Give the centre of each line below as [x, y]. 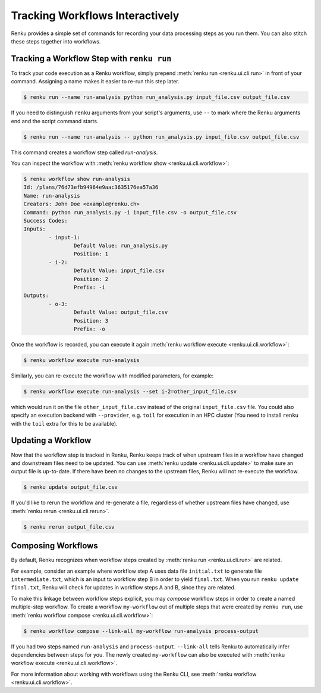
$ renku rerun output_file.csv [69, 527]
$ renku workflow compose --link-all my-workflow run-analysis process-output [141, 631]
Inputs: [34, 229]
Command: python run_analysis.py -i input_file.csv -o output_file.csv [130, 212]
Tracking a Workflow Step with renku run [91, 59]
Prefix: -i [89, 288]
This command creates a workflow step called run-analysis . [84, 152]
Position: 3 [91, 321]
